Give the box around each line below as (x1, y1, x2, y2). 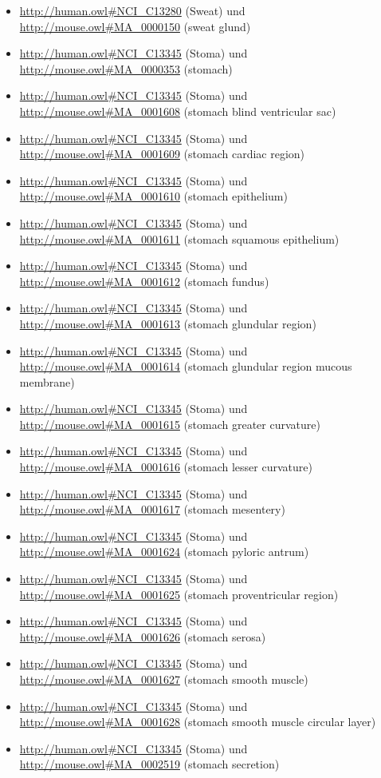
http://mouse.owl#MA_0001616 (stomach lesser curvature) (19, 458, 312, 475)
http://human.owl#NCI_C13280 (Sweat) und (19, 2, 245, 18)
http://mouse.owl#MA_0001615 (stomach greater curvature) (19, 415, 320, 432)
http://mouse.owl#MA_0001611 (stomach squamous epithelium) (19, 230, 340, 247)
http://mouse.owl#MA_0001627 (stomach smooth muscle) (19, 671, 308, 687)
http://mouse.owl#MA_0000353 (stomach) (19, 60, 233, 77)
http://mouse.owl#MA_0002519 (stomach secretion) (19, 756, 280, 772)
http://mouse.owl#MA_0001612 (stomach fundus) (19, 272, 269, 289)
